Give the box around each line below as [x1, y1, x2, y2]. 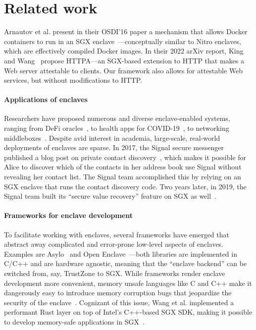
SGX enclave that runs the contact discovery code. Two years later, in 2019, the [4, 181, 247, 191]
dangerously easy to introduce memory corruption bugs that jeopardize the [4, 287, 232, 298]
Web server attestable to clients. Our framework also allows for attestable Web [4, 65, 243, 75]
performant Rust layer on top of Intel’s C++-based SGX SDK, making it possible [4, 307, 253, 317]
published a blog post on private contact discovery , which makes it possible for [4, 152, 247, 162]
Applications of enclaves [4, 94, 88, 105]
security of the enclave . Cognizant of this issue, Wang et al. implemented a [4, 297, 234, 307]
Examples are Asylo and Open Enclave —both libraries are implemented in [4, 248, 237, 259]
